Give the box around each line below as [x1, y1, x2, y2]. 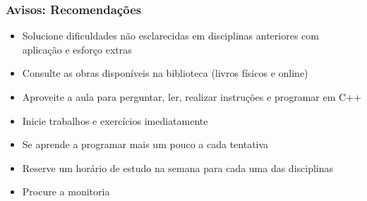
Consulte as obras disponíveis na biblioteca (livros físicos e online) [22, 66, 308, 80]
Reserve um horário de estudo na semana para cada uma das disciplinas [22, 160, 334, 175]
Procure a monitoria [22, 184, 110, 199]
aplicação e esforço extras [22, 42, 132, 56]
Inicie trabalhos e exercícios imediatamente [22, 113, 208, 128]
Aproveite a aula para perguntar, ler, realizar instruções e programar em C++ [22, 90, 361, 104]
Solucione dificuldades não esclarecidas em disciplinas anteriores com [22, 28, 319, 43]
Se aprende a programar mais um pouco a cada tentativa [22, 137, 269, 152]
